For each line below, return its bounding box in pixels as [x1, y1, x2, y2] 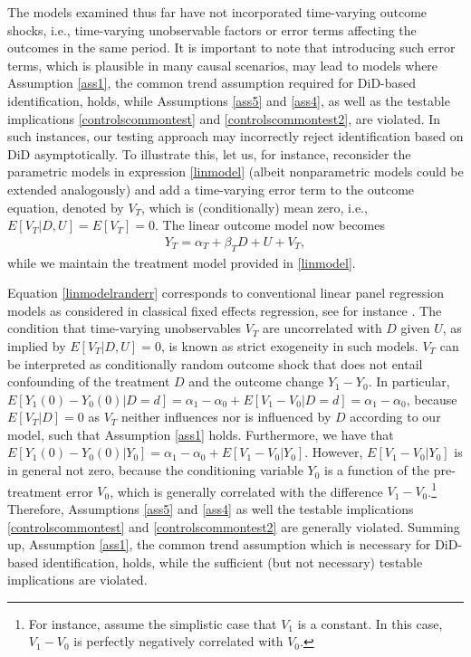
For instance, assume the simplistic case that [28, 614, 277, 633]
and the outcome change [188, 372, 324, 391]
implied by [7, 336, 66, 355]
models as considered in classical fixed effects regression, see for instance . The [7, 300, 442, 319]
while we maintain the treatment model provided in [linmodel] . [7, 252, 356, 271]
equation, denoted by [7, 197, 124, 216]
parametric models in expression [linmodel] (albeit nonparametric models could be [7, 162, 464, 181]
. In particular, [368, 372, 450, 391]
